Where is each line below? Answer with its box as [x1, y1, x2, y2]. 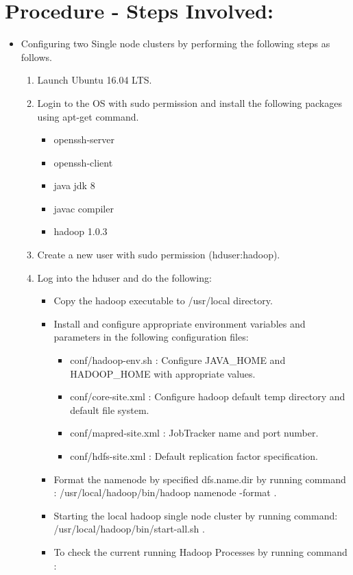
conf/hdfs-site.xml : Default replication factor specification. [70, 449, 319, 463]
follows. [21, 49, 52, 64]
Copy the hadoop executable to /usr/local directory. [53, 293, 273, 308]
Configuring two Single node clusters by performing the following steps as [21, 36, 330, 51]
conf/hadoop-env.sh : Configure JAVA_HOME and [70, 353, 286, 367]
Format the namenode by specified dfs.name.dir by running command [53, 472, 346, 486]
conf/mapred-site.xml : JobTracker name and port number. [70, 426, 319, 440]
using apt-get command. [37, 109, 139, 123]
